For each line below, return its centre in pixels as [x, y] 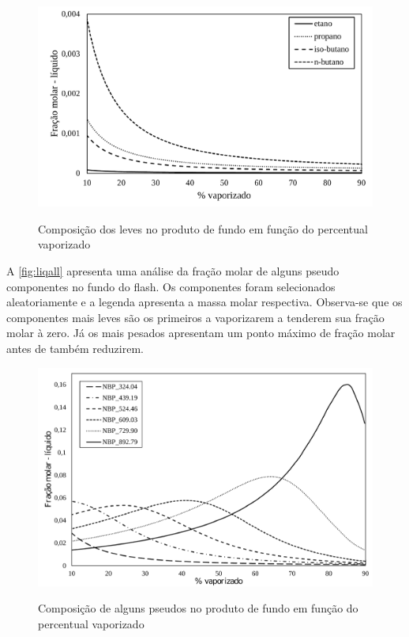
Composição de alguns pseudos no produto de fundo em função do [198, 608]
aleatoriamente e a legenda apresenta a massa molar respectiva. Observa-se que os [204, 302]
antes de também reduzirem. [75, 348]
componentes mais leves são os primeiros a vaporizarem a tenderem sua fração [195, 317]
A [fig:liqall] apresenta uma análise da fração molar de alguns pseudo [173, 271]
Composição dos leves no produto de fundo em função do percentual [203, 228]
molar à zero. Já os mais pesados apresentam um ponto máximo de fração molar [201, 333]
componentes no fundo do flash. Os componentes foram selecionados [171, 286]
